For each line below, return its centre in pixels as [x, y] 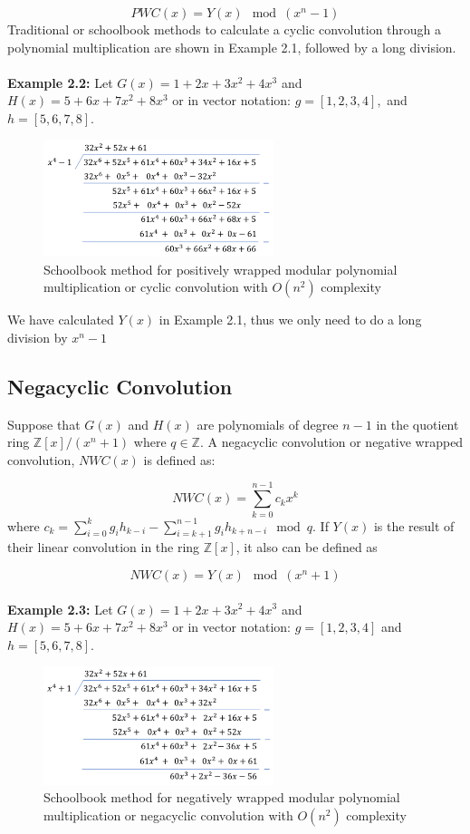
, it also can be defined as [307, 547]
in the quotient [417, 424]
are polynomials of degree [268, 424]
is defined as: [179, 459]
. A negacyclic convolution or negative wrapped [331, 442]
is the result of [414, 525]
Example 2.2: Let [60, 82]
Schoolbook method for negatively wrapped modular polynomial [222, 797]
